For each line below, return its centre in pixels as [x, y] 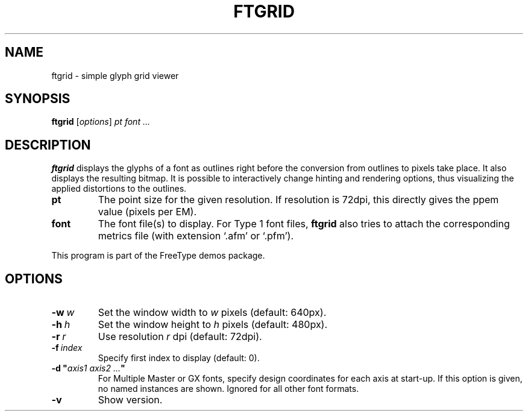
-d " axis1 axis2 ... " [88, 368]
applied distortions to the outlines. [119, 189]
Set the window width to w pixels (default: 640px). [212, 313]
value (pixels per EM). [147, 212]
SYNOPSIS [38, 99]
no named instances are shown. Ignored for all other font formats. [228, 389]
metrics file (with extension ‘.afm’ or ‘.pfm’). [196, 236]
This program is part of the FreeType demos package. [158, 256]
